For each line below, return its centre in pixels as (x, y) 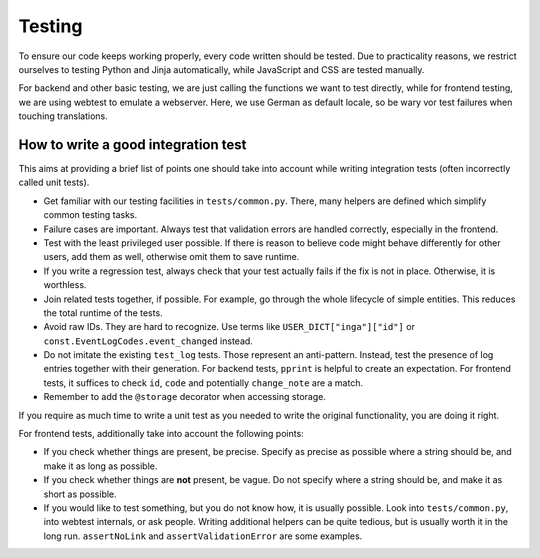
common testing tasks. (90, 215)
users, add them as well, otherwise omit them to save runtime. (171, 257)
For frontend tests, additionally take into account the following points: (161, 434)
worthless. (65, 285)
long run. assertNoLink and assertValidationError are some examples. (203, 536)
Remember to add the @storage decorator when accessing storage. (185, 397)
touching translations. (63, 116)
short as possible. (80, 494)
